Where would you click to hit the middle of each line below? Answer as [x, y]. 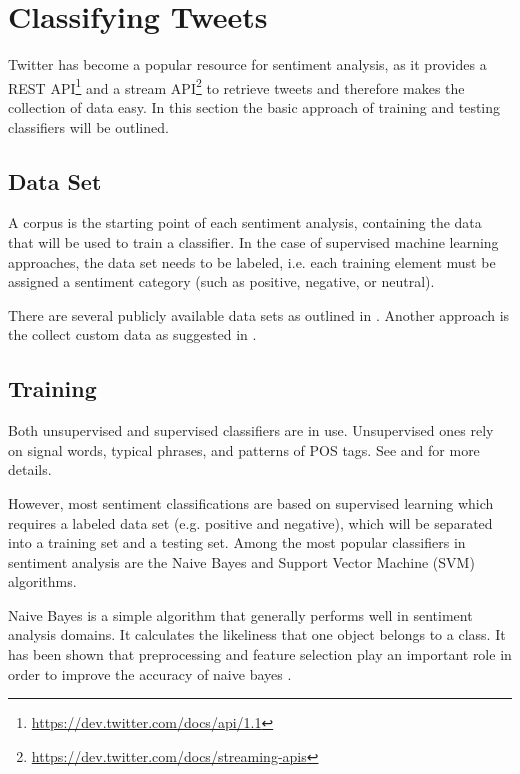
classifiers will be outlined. [88, 126]
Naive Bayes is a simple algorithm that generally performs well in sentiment [240, 614]
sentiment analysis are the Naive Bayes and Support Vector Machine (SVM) [241, 561]
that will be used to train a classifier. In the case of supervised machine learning [253, 241]
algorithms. [42, 581]
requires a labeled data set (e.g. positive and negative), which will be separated [250, 522]
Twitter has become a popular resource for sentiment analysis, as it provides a [247, 64]
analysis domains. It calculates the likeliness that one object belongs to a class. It [257, 634]
